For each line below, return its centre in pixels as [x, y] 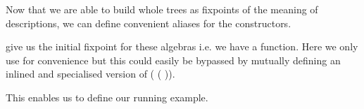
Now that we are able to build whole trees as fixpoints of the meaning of [162, 9]
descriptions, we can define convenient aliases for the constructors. [149, 23]
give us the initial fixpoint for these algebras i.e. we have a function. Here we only [182, 46]
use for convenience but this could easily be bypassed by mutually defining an [173, 60]
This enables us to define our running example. [107, 97]
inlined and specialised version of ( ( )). [90, 74]
